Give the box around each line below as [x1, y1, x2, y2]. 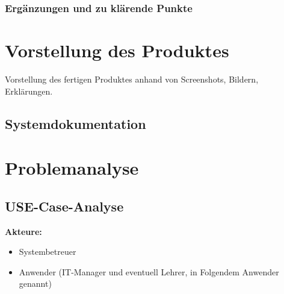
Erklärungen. [5, 84, 53, 97]
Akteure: [5, 225, 42, 237]
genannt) [19, 277, 52, 290]
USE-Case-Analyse [5, 196, 124, 215]
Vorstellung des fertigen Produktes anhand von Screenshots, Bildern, [5, 72, 259, 85]
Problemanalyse [5, 155, 139, 180]
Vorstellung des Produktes [5, 38, 229, 63]
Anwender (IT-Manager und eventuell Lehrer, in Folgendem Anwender [19, 265, 279, 278]
